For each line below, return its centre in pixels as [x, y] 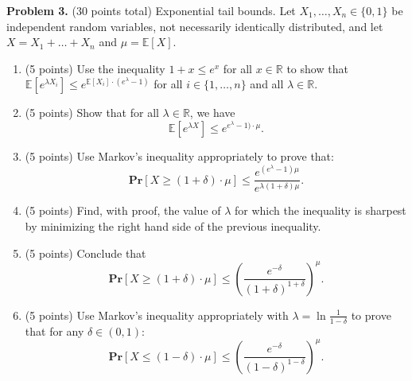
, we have [212, 113]
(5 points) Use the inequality [95, 68]
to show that [317, 68]
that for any [54, 330]
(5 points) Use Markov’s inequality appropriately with [157, 315]
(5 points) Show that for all [92, 113]
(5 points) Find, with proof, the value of [123, 210]
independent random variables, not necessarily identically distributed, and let [195, 26]
